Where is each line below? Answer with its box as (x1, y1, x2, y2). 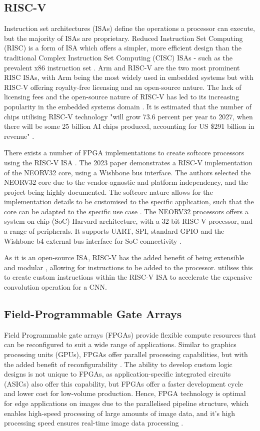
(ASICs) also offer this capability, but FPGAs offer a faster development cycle (4, 378, 243, 389)
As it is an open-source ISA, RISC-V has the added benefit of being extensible (4, 252, 244, 263)
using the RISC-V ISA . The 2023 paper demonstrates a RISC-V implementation (4, 157, 252, 167)
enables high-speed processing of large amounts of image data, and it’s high (4, 408, 235, 418)
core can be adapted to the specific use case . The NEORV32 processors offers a (4, 206, 248, 216)
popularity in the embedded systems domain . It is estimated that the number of (4, 101, 251, 111)
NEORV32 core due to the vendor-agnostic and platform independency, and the (4, 177, 248, 187)
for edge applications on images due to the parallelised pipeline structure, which (4, 398, 249, 408)
